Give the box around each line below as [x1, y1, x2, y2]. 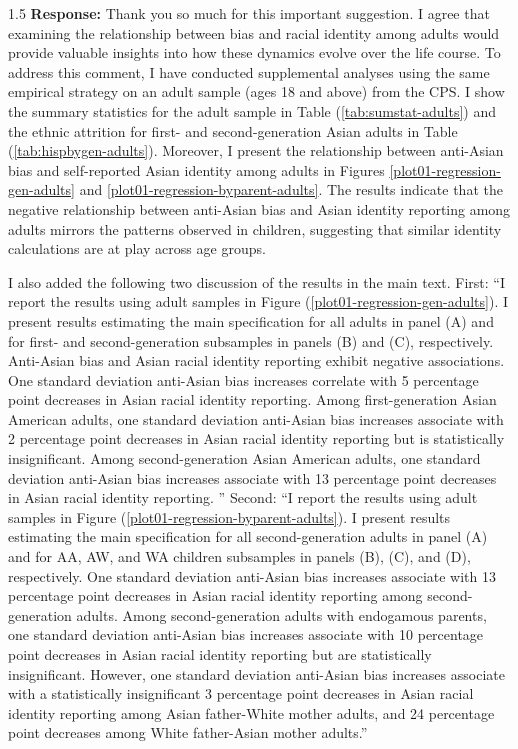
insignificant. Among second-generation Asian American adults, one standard [8, 448, 481, 469]
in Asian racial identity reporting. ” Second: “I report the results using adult [8, 487, 478, 508]
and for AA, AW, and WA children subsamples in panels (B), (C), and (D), [8, 546, 471, 567]
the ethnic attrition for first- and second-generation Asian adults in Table [8, 120, 458, 141]
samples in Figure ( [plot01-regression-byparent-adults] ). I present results [8, 506, 451, 527]
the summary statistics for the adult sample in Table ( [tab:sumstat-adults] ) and [8, 100, 497, 121]
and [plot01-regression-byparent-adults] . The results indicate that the [79, 179, 503, 200]
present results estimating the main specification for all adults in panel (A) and [8, 310, 494, 331]
